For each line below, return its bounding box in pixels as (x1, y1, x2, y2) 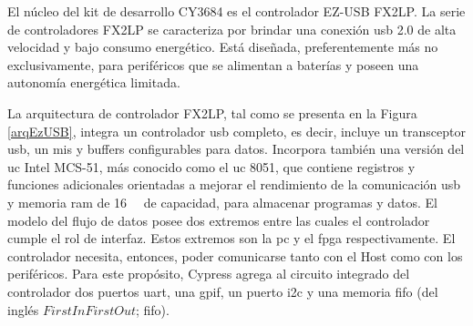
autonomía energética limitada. (7, 73, 180, 92)
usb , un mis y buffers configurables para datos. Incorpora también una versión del (7, 139, 465, 158)
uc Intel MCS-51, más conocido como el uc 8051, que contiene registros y (7, 157, 416, 176)
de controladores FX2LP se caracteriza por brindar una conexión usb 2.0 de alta (7, 19, 457, 38)
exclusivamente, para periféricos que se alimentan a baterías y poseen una (7, 55, 419, 74)
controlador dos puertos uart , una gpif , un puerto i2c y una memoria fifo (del (7, 281, 438, 301)
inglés (7, 300, 39, 319)
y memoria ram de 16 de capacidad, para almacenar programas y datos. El (7, 192, 437, 211)
